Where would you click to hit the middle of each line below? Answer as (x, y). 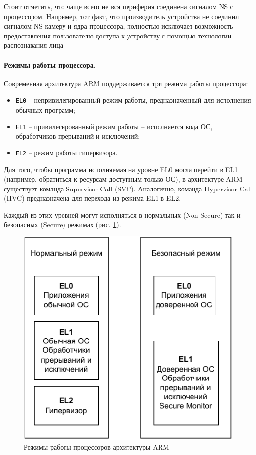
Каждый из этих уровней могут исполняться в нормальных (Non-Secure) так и (122, 214)
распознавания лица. (34, 45)
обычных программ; (45, 110)
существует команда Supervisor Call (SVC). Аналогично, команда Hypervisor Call (128, 188)
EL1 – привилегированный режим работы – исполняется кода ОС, (114, 126)
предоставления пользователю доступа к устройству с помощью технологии (118, 35)
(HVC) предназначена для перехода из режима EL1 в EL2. (93, 198)
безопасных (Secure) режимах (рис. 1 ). (63, 224)
